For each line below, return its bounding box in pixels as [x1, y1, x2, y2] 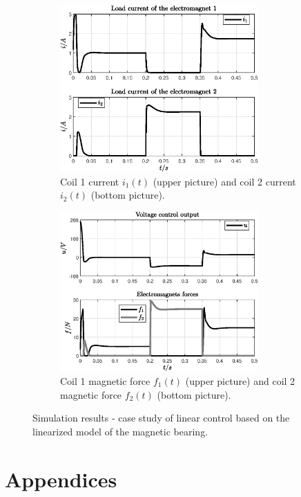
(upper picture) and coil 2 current [153, 174, 296, 188]
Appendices [5, 464, 117, 493]
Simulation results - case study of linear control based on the [32, 410, 290, 425]
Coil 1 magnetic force [60, 374, 150, 388]
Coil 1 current [60, 174, 119, 188]
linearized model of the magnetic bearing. [32, 424, 208, 438]
